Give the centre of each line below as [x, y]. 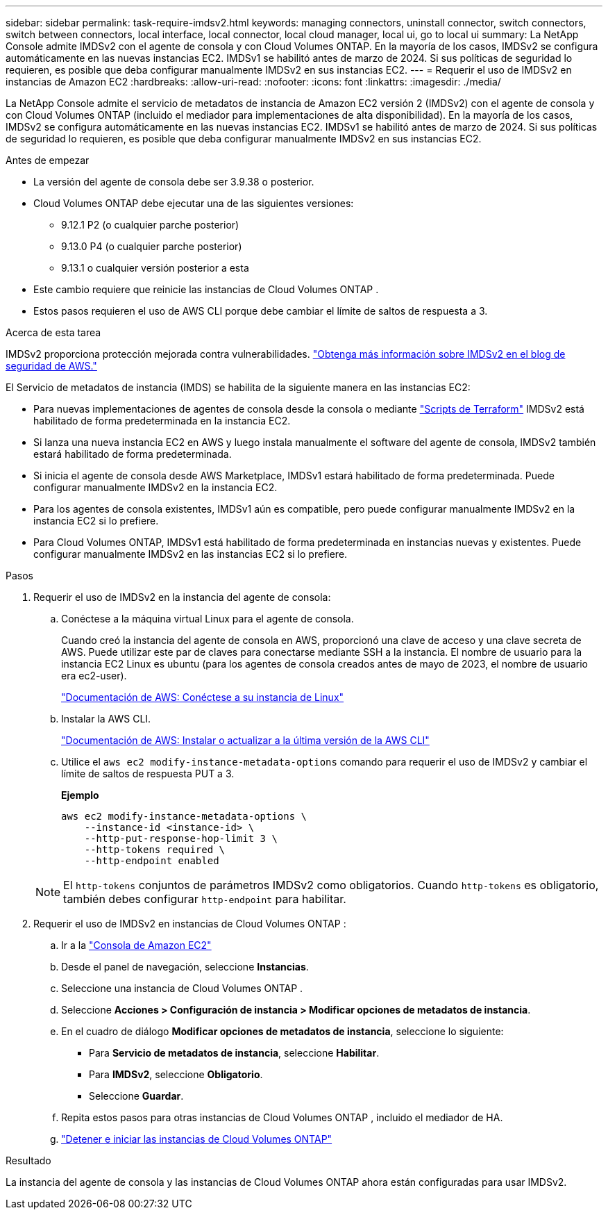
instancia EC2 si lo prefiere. [96, 521]
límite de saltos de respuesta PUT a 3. [148, 774]
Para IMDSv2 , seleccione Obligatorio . [176, 1074]
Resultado [28, 1160]
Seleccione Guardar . [136, 1096]
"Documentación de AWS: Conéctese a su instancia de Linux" [203, 697]
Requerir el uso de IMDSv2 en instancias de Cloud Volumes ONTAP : [190, 924]
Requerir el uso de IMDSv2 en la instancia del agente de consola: [182, 597]
